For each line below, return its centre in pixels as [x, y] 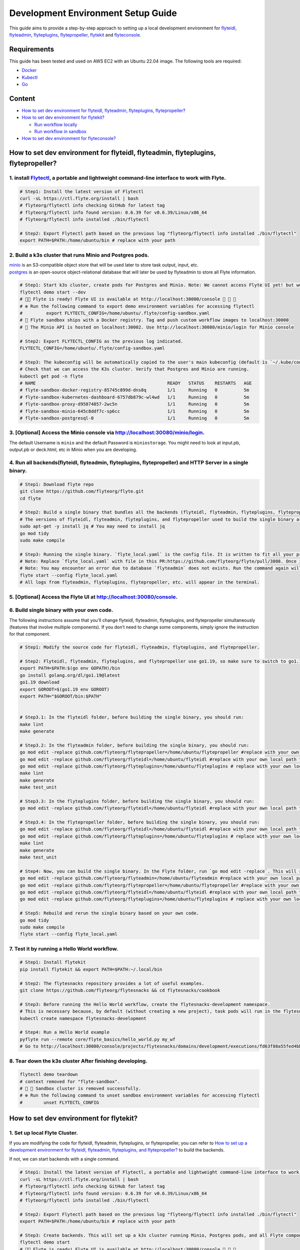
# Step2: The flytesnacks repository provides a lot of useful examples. [112, 983]
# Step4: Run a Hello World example [65, 1032]
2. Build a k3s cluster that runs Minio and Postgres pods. [79, 255]
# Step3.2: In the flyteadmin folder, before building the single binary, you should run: [134, 745]
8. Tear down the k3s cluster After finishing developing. [78, 1061]
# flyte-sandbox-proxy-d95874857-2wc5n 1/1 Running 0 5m [134, 404]
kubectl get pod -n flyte [51, 376]
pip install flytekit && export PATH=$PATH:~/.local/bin [91, 969]
